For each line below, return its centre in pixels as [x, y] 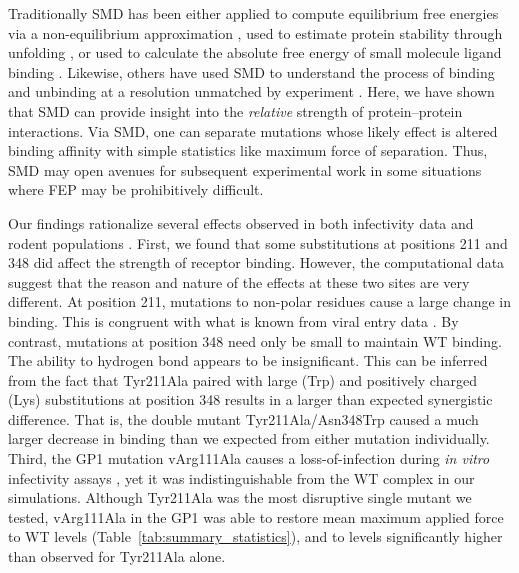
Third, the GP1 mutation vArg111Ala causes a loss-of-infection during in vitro [249, 458]
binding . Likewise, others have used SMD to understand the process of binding [251, 71]
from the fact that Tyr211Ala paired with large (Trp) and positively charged [242, 379]
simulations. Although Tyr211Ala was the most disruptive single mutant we [240, 497]
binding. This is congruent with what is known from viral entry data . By [233, 320]
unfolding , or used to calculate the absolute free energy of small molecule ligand [255, 52]
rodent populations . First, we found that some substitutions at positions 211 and [258, 242]
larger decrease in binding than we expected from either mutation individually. [249, 438]
